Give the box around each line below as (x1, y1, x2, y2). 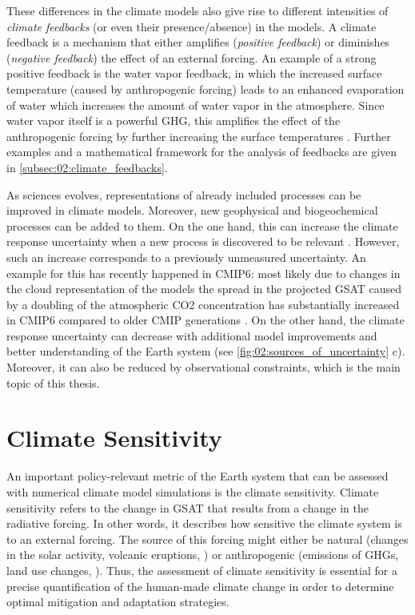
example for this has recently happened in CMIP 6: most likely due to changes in (6, 264, 401, 281)
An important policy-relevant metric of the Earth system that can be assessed (6, 468, 389, 484)
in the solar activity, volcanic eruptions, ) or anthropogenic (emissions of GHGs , (6, 546, 399, 563)
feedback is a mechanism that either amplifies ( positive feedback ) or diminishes (6, 34, 390, 50)
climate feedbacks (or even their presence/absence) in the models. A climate (6, 18, 377, 34)
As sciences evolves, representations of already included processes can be (6, 186, 361, 203)
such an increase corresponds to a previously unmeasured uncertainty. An (6, 248, 366, 265)
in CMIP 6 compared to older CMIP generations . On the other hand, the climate (6, 312, 405, 328)
